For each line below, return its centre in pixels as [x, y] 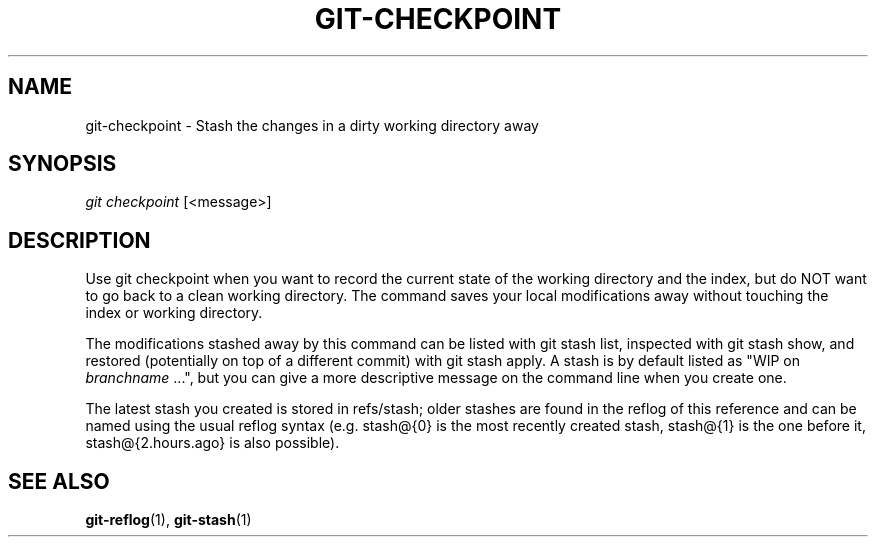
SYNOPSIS [62, 164]
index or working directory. [174, 313]
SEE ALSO [59, 481]
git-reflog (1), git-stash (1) [168, 520]
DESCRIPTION [79, 240]
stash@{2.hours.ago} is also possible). [212, 443]
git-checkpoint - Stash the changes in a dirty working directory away [312, 125]
